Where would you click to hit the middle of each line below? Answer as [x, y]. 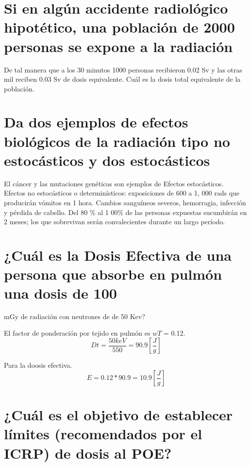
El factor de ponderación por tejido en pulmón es [77, 332]
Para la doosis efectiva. [38, 365]
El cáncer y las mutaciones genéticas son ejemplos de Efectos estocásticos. [114, 183]
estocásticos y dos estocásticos [107, 160]
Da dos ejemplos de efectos [96, 122]
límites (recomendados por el [103, 434]
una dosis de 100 [60, 293]
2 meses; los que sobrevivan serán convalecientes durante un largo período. [115, 222]
